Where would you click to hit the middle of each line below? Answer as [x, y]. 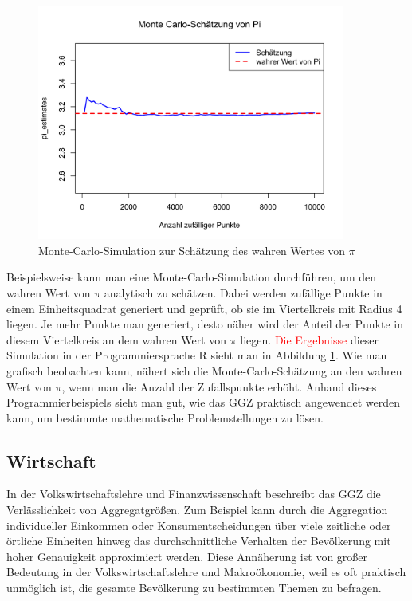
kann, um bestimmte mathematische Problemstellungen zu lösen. [165, 417]
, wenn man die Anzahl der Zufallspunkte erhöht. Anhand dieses [219, 386]
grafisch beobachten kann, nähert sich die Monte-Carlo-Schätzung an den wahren [204, 370]
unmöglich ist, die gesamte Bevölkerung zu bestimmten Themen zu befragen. [194, 588]
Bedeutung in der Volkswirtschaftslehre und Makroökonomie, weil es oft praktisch [206, 572]
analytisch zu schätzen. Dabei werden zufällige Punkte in [243, 292]
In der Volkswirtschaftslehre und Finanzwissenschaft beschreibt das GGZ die [194, 494]
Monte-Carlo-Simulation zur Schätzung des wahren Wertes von [192, 250]
